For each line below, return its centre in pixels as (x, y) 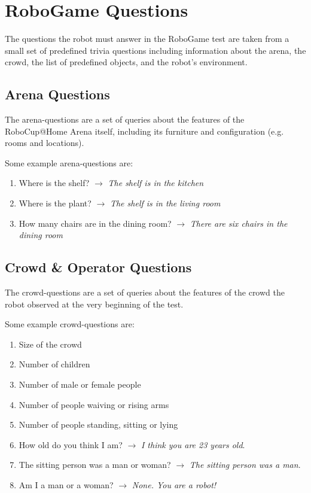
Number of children (54, 364)
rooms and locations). (45, 143)
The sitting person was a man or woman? (95, 465)
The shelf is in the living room (165, 203)
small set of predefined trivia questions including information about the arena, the (155, 50)
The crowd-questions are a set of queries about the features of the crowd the (145, 292)
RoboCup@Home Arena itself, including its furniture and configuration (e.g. (144, 131)
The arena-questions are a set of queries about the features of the (125, 119)
